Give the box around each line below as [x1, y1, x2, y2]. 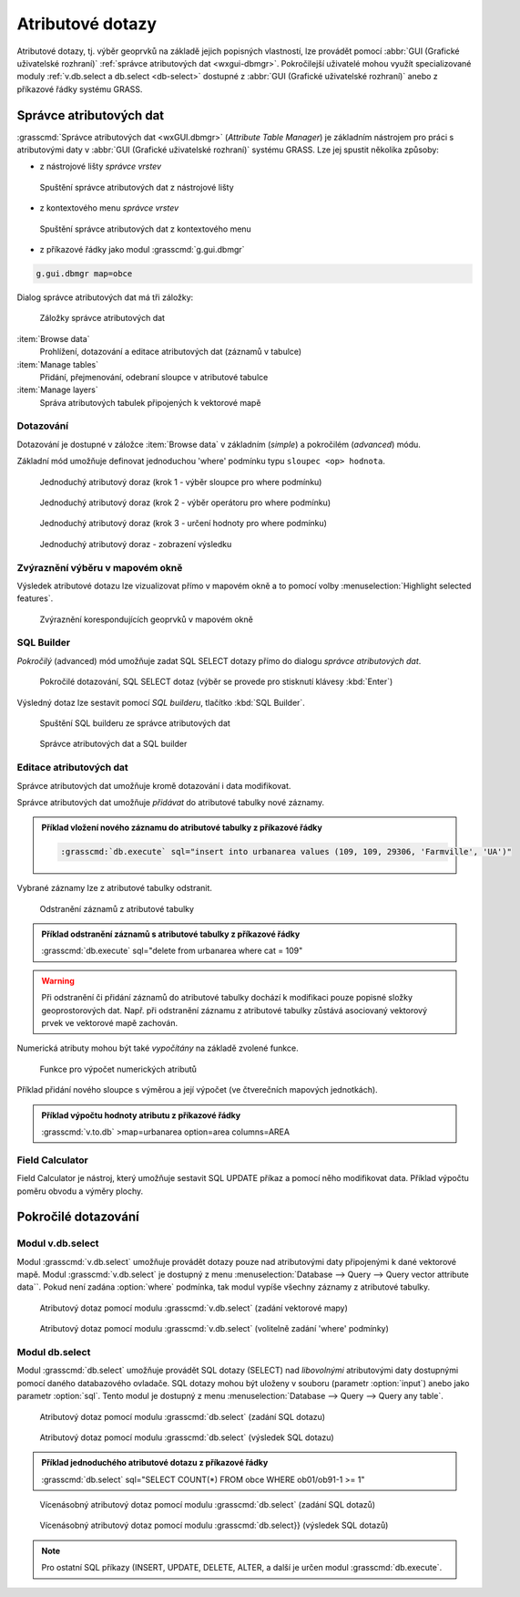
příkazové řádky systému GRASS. [16, 83, 143, 95]
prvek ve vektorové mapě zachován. [41, 1018, 178, 1029]
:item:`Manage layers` [16, 384, 99, 396]
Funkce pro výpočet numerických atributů [39, 1063, 198, 1074]
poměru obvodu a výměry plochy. [16, 1186, 144, 1197]
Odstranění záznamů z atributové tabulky [39, 903, 195, 914]
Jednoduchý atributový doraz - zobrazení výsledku [39, 538, 232, 549]
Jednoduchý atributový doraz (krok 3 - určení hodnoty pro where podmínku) [39, 518, 328, 529]
